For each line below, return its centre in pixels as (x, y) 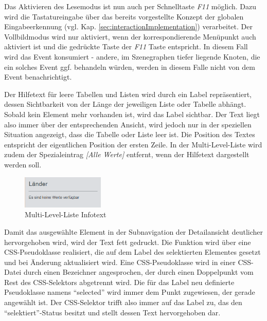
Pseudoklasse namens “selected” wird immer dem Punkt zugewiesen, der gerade (130, 292)
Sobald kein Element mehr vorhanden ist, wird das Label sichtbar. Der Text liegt (132, 114)
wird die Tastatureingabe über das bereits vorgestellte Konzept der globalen (124, 16)
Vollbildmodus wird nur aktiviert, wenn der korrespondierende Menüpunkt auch (130, 36)
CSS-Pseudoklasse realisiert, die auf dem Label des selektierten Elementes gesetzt (132, 252)
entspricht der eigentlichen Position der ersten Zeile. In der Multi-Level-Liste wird (133, 144)
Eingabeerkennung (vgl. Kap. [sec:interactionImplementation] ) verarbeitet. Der (128, 26)
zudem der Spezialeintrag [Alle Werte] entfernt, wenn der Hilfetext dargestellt (127, 154)
